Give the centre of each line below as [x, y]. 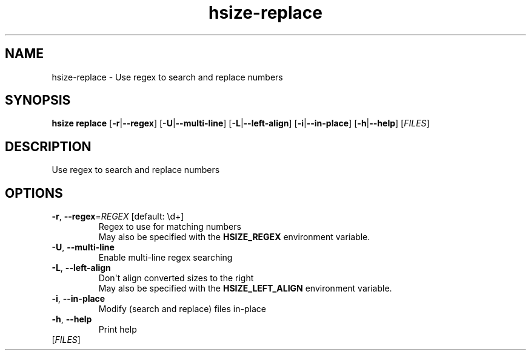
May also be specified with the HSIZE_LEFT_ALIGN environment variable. [245, 288]
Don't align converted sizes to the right [176, 278]
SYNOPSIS [38, 100]
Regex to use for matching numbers [170, 227]
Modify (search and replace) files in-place [182, 309]
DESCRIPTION [48, 146]
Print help [118, 330]
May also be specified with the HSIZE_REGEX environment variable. [234, 237]
